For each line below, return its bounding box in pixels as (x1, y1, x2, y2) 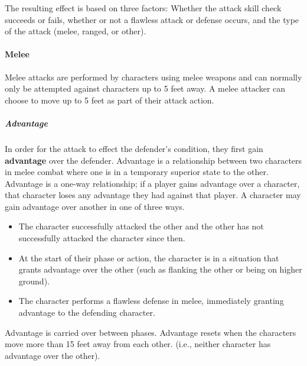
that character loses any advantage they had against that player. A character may (5, 189, 301, 201)
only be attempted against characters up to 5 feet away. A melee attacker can (5, 82, 286, 95)
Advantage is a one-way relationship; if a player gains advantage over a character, (5, 177, 300, 189)
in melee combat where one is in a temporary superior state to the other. (5, 166, 269, 178)
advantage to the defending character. (18, 306, 155, 319)
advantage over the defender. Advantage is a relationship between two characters (5, 154, 302, 166)
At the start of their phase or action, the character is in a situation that (18, 251, 279, 264)
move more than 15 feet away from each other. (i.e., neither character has (5, 338, 271, 350)
